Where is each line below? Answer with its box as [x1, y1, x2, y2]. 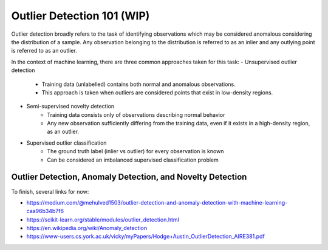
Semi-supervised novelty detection [26, 103, 115, 110]
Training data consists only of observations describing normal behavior [47, 111, 225, 118]
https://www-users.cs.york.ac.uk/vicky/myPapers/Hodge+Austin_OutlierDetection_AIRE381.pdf [26, 233, 265, 240]
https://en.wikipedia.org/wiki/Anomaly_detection [26, 225, 148, 232]
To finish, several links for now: [11, 188, 89, 195]
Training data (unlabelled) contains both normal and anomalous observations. [41, 81, 236, 88]
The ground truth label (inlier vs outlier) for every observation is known [47, 148, 224, 155]
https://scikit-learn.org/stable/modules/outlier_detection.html [26, 215, 179, 223]
